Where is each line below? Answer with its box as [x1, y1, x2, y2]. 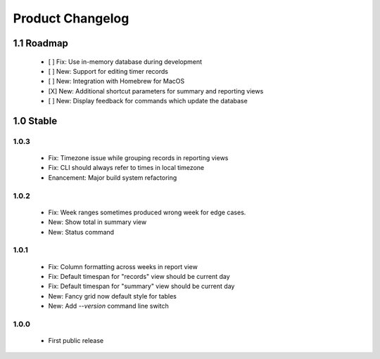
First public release [48, 337, 104, 345]
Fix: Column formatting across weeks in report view [48, 262, 198, 270]
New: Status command [48, 228, 115, 236]
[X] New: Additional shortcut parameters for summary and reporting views [48, 86, 264, 95]
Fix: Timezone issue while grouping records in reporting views [48, 154, 229, 162]
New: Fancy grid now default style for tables [48, 292, 177, 300]
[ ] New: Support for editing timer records [48, 67, 169, 75]
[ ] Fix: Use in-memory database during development [48, 57, 203, 66]
